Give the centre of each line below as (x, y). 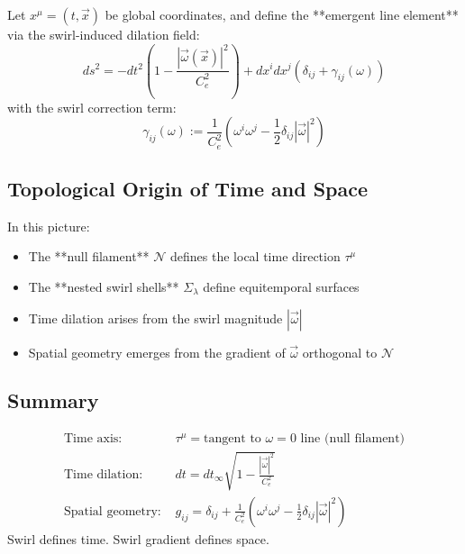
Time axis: (93, 439)
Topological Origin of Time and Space (188, 188)
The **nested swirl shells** (104, 286)
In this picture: (49, 226)
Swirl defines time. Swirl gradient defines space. (138, 538)
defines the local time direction (255, 256)
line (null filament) (353, 439)
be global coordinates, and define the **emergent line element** (282, 14)
